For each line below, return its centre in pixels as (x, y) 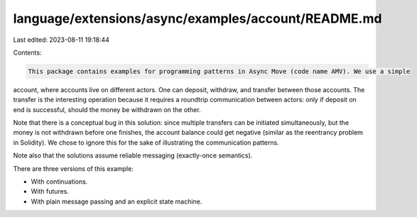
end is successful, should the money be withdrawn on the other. (107, 109)
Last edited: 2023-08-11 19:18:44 (61, 40)
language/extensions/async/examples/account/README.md (197, 18)
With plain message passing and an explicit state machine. (117, 201)
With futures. (50, 191)
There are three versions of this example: (74, 168)
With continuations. (59, 182)
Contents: (27, 52)
